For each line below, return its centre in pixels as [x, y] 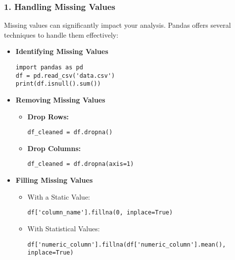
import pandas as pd [49, 67]
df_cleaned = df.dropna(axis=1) [81, 164]
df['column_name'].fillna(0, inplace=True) [100, 213]
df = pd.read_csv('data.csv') [65, 76]
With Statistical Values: [64, 228]
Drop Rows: [48, 116]
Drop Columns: [54, 148]
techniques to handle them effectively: [61, 34]
